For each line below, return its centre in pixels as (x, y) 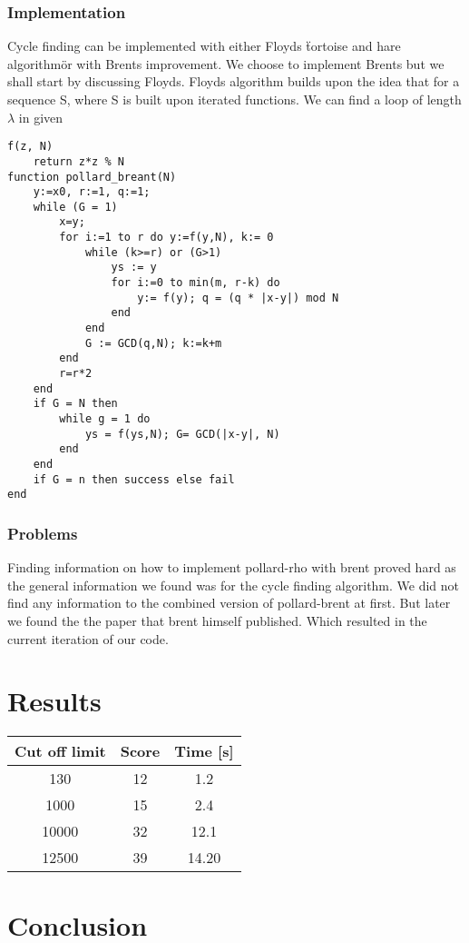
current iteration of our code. (88, 638)
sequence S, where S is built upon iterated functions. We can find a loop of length (234, 99)
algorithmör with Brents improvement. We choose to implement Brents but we (226, 63)
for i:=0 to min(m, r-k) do (195, 283)
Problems (43, 533)
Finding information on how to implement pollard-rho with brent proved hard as (232, 567)
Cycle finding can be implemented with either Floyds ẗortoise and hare (204, 46)
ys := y (134, 268)
